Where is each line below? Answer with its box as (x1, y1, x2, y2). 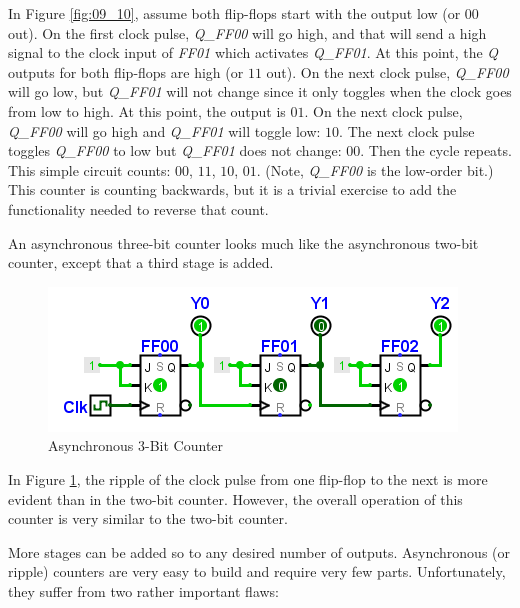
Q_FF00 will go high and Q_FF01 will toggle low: (8, 120, 321, 141)
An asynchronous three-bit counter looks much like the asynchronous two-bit (8, 232, 479, 253)
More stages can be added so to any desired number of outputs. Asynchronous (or (8, 541, 511, 562)
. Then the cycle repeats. (360, 140, 512, 161)
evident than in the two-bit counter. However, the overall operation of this (8, 488, 463, 509)
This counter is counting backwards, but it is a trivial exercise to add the (8, 179, 457, 200)
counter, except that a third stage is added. (8, 252, 274, 273)
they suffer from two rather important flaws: (8, 580, 280, 601)
